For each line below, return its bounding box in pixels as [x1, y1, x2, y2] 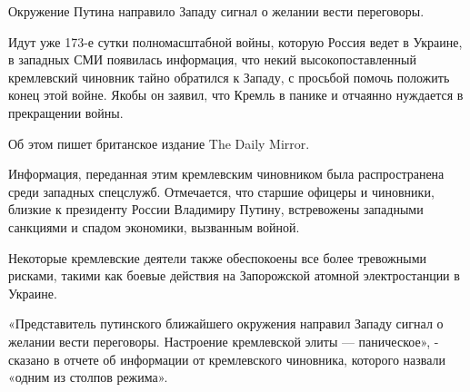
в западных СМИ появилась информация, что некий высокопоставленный [8, 50, 416, 69]
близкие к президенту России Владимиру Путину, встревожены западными [8, 200, 424, 219]
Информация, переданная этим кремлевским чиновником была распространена [8, 164, 445, 183]
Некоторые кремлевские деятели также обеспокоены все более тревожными [8, 248, 426, 267]
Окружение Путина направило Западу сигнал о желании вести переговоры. [8, 2, 425, 20]
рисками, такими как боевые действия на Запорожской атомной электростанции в [8, 266, 460, 285]
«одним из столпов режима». [8, 367, 168, 387]
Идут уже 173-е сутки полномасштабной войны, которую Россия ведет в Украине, [8, 32, 463, 51]
